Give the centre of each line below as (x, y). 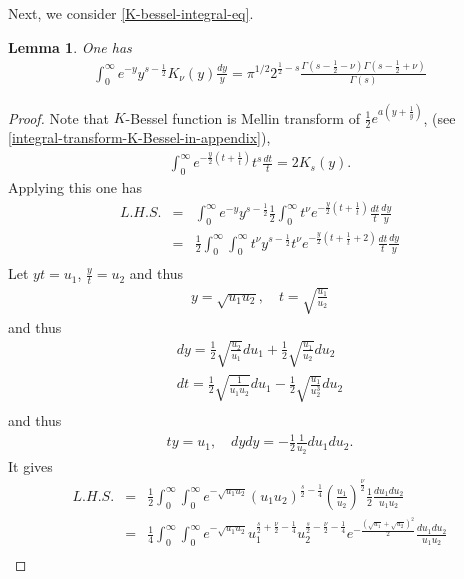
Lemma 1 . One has (70, 46)
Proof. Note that (59, 117)
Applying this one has (75, 187)
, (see (439, 117)
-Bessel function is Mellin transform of (242, 117)
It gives (30, 465)
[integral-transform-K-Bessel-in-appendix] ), (139, 137)
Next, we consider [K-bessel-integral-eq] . (131, 13)
